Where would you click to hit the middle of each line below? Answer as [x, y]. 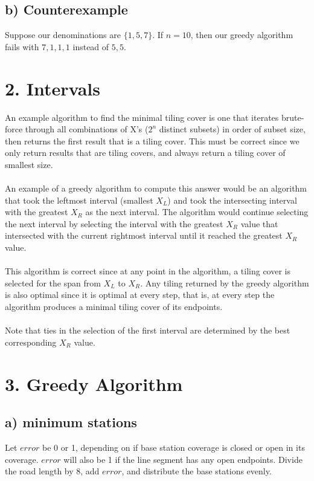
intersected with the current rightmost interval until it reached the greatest [144, 235]
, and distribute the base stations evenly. [197, 471]
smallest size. [29, 164]
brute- [293, 117]
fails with [22, 46]
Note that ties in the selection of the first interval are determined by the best [148, 330]
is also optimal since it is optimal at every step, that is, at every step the [140, 295]
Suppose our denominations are [63, 35]
